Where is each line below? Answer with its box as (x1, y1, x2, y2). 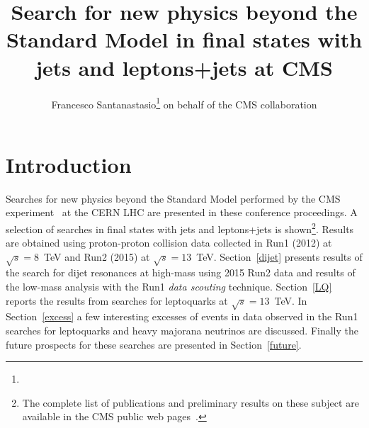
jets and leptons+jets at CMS (35, 52, 333, 81)
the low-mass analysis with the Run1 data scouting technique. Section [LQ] (6, 279, 332, 294)
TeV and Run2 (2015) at (44, 249, 150, 264)
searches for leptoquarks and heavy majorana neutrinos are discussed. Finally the (6, 323, 358, 338)
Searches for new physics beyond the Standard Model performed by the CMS (6, 191, 341, 205)
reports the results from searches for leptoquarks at (6, 293, 228, 308)
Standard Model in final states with (6, 25, 363, 54)
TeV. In (274, 293, 307, 308)
